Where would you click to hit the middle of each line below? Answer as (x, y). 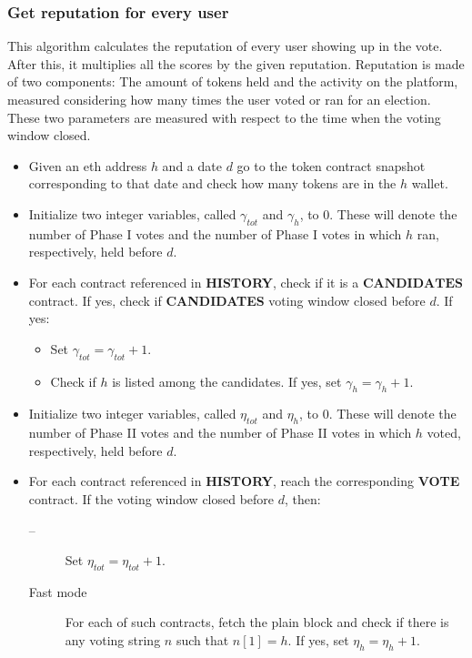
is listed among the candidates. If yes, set (227, 381)
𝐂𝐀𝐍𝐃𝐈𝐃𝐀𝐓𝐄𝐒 (412, 283)
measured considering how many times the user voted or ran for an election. (219, 99)
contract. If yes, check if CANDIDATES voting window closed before (227, 300)
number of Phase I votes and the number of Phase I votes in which (215, 233)
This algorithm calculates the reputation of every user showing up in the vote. (225, 46)
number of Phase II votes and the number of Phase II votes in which (220, 433)
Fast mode (58, 591)
